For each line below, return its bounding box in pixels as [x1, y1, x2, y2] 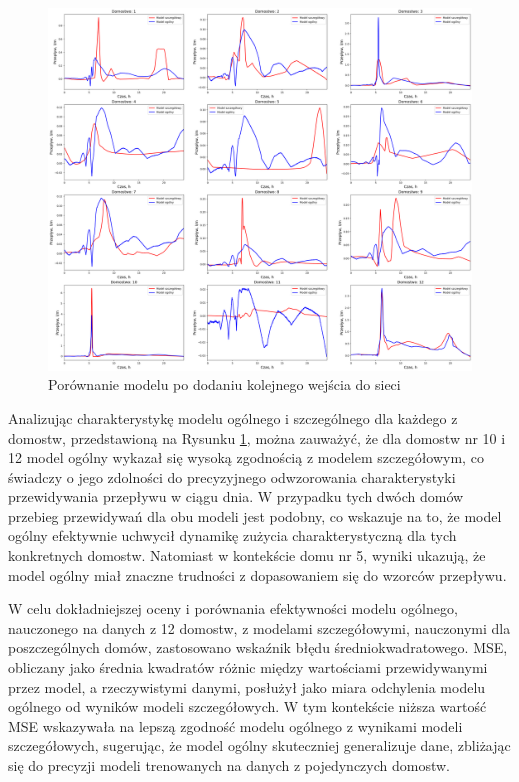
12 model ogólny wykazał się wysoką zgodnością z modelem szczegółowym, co [8, 447, 484, 468]
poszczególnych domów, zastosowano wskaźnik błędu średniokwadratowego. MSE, [8, 637, 508, 658]
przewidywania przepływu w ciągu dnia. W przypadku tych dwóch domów [8, 486, 464, 507]
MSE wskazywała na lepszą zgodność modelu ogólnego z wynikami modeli [8, 715, 463, 736]
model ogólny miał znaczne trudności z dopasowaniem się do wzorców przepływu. [8, 564, 507, 585]
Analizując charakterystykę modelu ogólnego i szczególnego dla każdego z [8, 407, 458, 428]
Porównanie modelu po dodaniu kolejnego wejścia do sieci [48, 374, 401, 395]
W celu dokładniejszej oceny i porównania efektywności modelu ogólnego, [8, 598, 458, 619]
